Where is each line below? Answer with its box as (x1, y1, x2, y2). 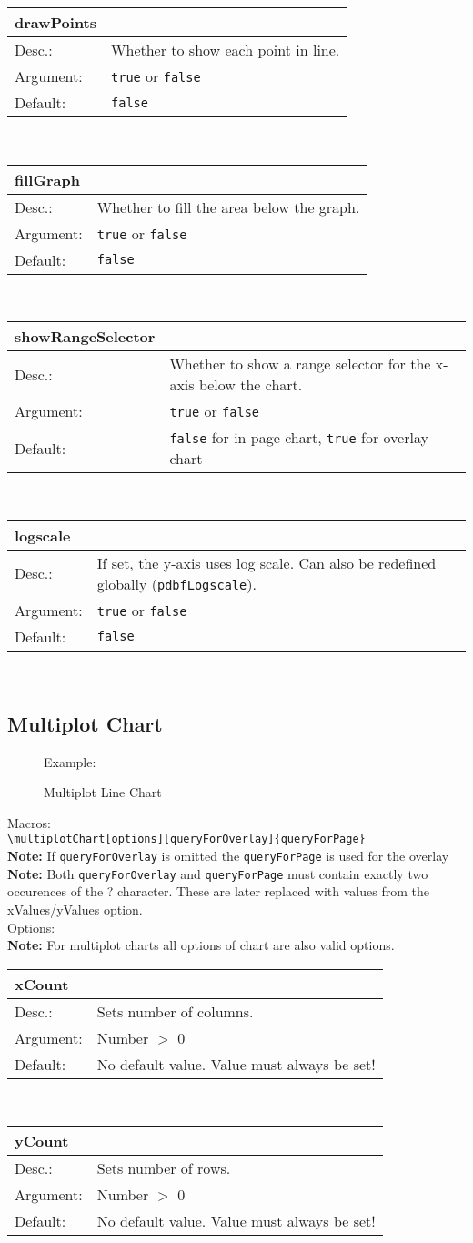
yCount (15, 1130, 69, 1152)
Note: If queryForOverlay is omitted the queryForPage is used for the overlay (7, 846, 449, 865)
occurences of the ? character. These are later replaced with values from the (7, 882, 429, 901)
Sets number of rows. (96, 1157, 231, 1179)
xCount (15, 973, 69, 995)
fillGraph (15, 168, 80, 190)
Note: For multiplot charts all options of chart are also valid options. (7, 935, 395, 955)
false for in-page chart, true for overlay (169, 427, 428, 449)
